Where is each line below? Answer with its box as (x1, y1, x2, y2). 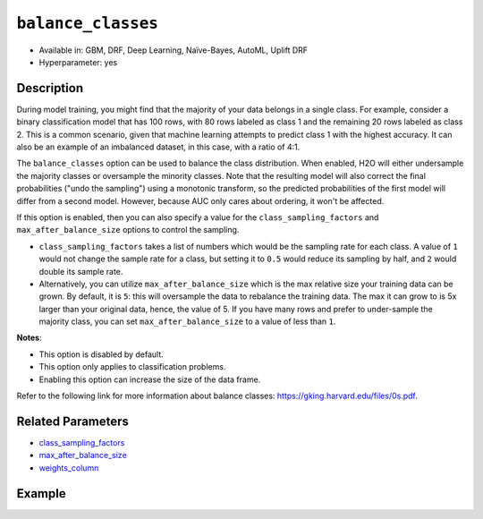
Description (16, 81, 84, 96)
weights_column (38, 462, 99, 473)
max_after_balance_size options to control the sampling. (16, 225, 240, 235)
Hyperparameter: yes (38, 56, 118, 67)
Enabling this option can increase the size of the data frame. (38, 374, 261, 385)
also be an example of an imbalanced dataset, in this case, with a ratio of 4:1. (16, 141, 301, 152)
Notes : (16, 332, 42, 344)
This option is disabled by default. (38, 349, 165, 360)
